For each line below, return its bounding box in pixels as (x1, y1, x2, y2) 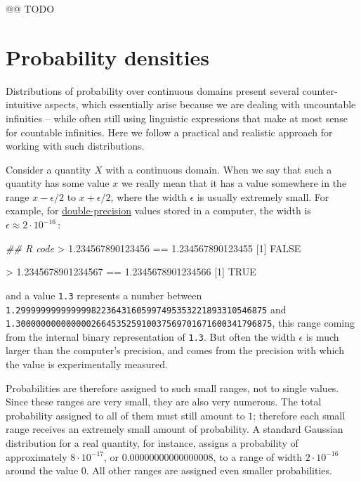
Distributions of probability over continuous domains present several (6, 83, 299, 98)
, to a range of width (213, 449, 303, 464)
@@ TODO (6, 1, 55, 15)
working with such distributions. (6, 138, 145, 153)
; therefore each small (253, 408, 346, 422)
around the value (6, 463, 79, 478)
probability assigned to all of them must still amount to (6, 408, 245, 422)
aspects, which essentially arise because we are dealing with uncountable (44, 97, 356, 112)
